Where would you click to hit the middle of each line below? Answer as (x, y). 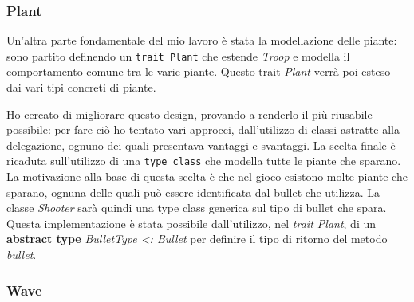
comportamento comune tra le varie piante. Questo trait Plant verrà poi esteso (199, 71)
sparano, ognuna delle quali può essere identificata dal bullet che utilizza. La (193, 192)
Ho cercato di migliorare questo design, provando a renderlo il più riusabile (189, 114)
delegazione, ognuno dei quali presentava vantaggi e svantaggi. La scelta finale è (201, 145)
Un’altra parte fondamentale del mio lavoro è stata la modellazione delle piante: (202, 40)
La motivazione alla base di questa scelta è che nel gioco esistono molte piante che (207, 176)
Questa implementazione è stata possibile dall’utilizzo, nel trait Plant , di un (191, 223)
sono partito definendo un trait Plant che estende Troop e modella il (178, 55)
